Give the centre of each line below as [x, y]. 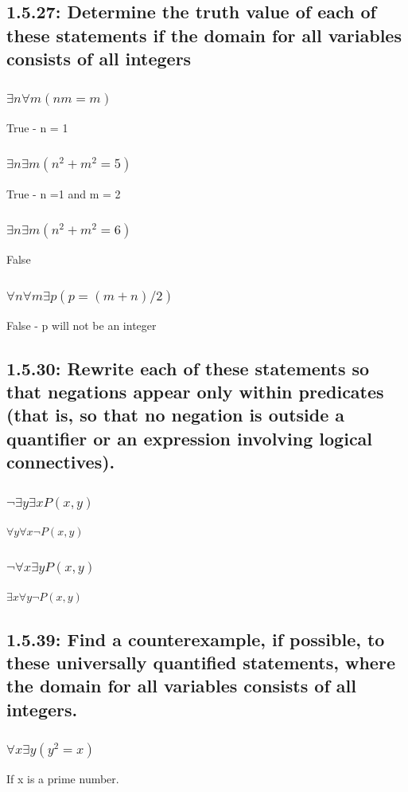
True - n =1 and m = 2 [64, 193]
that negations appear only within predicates [195, 392]
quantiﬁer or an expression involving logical [190, 438]
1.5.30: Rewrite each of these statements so [188, 368]
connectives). [61, 462]
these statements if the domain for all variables [204, 35]
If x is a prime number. [63, 779]
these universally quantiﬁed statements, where [201, 663]
